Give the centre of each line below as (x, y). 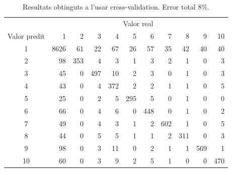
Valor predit (26, 35)
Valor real (138, 23)
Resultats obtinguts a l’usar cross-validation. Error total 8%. (116, 7)
